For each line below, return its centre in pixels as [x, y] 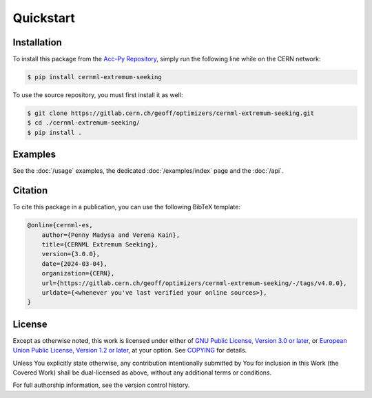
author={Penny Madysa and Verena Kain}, [111, 235]
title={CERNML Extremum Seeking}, [100, 244]
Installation [37, 42]
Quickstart [44, 18]
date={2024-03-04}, [75, 264]
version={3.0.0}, [71, 254]
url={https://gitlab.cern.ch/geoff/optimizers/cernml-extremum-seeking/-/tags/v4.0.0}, [194, 283]
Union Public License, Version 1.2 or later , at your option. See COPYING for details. [130, 350]
